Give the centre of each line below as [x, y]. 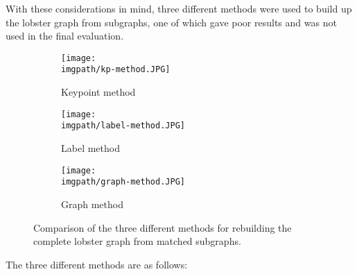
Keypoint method [98, 92]
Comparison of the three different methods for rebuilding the [163, 227]
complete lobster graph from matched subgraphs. [137, 241]
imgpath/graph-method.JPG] [123, 182]
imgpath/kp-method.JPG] [116, 70]
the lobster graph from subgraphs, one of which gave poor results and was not [171, 22]
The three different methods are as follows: [97, 264]
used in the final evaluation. [65, 36]
